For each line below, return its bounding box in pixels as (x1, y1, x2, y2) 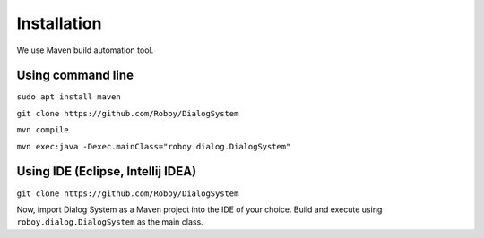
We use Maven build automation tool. (16, 45, 154, 55)
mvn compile (16, 125, 69, 135)
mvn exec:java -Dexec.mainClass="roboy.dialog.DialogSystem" (16, 141, 291, 151)
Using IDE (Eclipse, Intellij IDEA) (16, 164, 197, 179)
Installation (16, 13, 102, 33)
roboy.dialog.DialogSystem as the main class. (16, 217, 203, 227)
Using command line (16, 68, 134, 83)
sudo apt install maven (16, 92, 121, 102)
